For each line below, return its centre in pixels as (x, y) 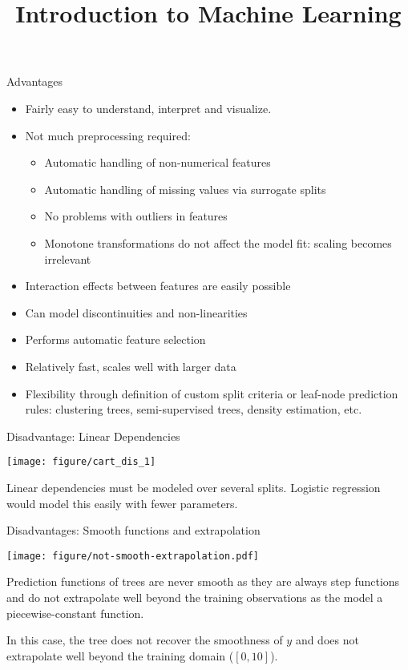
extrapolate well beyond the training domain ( (120, 655)
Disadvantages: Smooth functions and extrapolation (133, 530)
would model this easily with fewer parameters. (122, 503)
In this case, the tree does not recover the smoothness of (145, 640)
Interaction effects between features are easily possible (158, 286)
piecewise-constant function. (75, 613)
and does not (327, 640)
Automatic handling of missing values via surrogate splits (185, 189)
